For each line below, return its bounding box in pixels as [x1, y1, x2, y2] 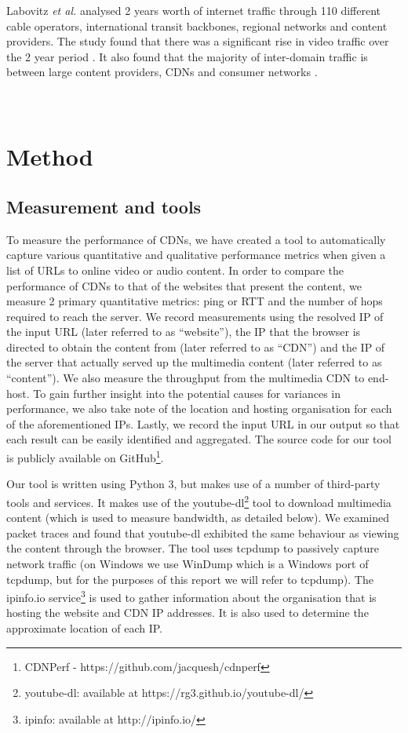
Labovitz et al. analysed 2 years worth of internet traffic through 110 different [6, 2, 381, 18]
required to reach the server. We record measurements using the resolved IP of [6, 308, 384, 324]
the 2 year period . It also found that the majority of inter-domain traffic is [6, 48, 368, 64]
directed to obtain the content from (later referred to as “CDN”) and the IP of [6, 338, 385, 355]
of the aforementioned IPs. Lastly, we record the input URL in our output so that [6, 415, 400, 432]
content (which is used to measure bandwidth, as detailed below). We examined [6, 509, 389, 526]
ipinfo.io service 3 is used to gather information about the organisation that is [6, 587, 377, 605]
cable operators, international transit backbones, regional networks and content [6, 17, 388, 34]
